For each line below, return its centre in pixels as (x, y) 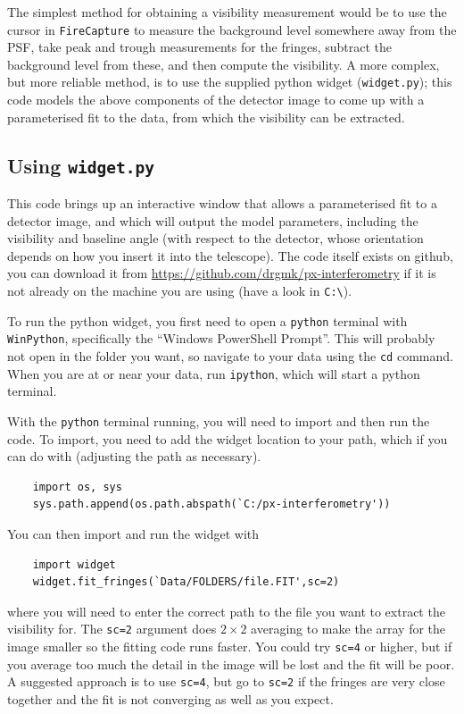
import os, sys (77, 487)
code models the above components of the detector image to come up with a (216, 100)
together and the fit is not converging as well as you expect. (170, 698)
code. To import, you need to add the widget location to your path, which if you (228, 438)
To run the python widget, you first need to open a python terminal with (207, 320)
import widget (74, 564)
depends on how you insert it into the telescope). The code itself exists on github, (230, 255)
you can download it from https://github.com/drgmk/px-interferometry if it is (222, 273)
